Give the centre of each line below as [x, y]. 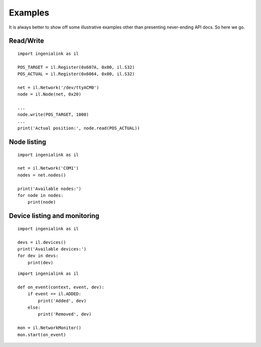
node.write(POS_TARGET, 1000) [53, 115]
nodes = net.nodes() [42, 175]
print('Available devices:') [52, 249]
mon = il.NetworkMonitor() [50, 328]
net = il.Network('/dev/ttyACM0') [58, 87]
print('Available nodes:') [50, 189]
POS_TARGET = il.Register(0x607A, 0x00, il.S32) [76, 67]
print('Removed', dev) [65, 314]
